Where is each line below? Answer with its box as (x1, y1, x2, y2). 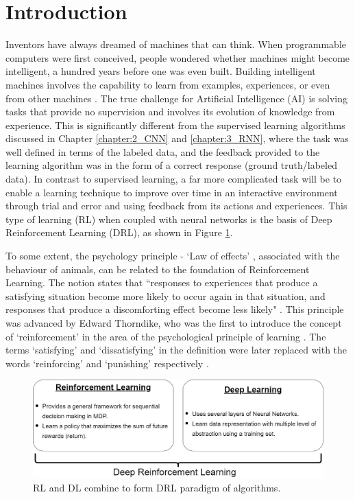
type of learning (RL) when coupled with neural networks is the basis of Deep (5, 211, 332, 226)
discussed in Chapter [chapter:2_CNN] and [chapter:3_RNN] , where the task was (5, 131, 349, 146)
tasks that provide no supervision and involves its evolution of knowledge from (5, 104, 335, 119)
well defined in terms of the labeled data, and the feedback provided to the (5, 144, 320, 159)
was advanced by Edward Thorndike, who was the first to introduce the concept (5, 316, 342, 329)
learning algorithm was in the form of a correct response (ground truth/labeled (5, 158, 337, 172)
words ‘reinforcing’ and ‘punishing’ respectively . (5, 356, 209, 370)
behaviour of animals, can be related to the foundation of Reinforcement (5, 262, 310, 276)
